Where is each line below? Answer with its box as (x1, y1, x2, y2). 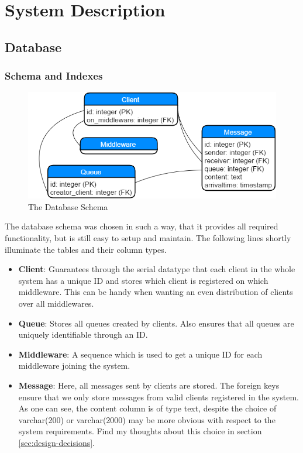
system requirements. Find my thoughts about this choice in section (18, 425, 262, 437)
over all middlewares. (18, 297, 94, 309)
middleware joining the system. (18, 359, 130, 372)
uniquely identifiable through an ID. (18, 328, 148, 341)
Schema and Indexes (5, 68, 103, 83)
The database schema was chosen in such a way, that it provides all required (5, 220, 278, 232)
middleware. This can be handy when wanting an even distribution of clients (18, 286, 293, 298)
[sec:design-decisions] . (18, 436, 95, 448)
